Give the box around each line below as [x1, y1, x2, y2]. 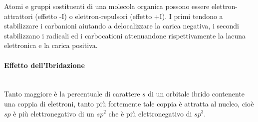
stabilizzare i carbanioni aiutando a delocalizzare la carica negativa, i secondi [4, 20, 239, 31]
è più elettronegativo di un [13, 108, 94, 118]
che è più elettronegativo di [108, 108, 192, 118]
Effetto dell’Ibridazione [4, 59, 85, 70]
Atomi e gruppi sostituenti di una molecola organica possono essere [4, 1, 210, 11]
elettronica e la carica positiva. [4, 40, 98, 50]
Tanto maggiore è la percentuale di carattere [4, 88, 140, 99]
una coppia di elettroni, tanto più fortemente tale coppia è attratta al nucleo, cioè [4, 98, 254, 108]
